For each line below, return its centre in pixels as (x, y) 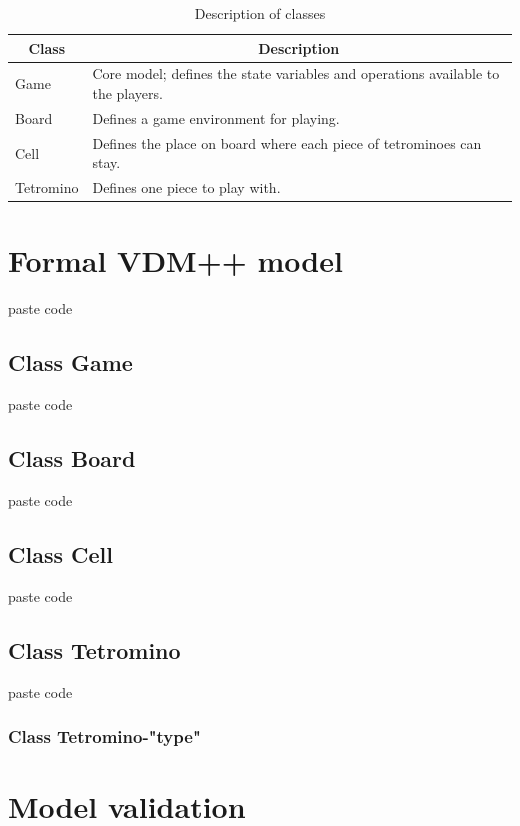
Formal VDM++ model (175, 260)
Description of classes (260, 13)
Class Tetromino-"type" (104, 736)
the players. (127, 93)
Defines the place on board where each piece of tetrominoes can (287, 142)
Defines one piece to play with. (186, 187)
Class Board (72, 458)
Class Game (70, 362)
